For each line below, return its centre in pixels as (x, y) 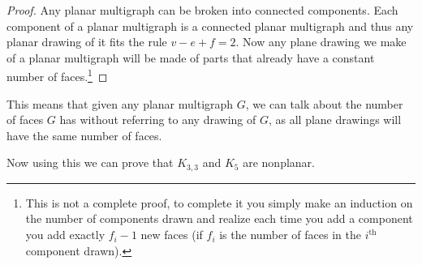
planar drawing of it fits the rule (87, 42)
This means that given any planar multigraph (120, 103)
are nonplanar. (279, 162)
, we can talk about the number (324, 103)
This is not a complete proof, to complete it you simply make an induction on (219, 202)
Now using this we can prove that (90, 162)
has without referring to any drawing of (158, 120)
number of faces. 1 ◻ (57, 75)
